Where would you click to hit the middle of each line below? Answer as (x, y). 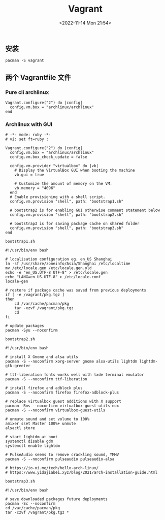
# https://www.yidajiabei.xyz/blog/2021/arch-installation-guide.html (81, 473)
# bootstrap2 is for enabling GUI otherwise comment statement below (85, 210)
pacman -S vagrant (25, 61)
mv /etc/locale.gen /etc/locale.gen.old (49, 268)
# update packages (25, 326)
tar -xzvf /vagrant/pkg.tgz (44, 308)
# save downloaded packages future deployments (57, 499)
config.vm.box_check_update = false (48, 157)
